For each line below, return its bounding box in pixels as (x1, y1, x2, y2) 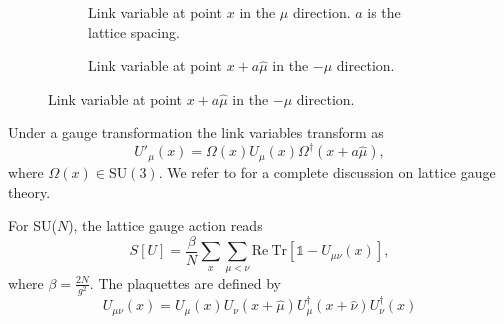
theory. (8, 181, 51, 202)
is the (367, 2, 401, 22)
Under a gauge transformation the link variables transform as (8, 122, 384, 143)
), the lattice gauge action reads (68, 215, 263, 236)
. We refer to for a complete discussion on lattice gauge (158, 161, 496, 182)
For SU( (8, 215, 57, 236)
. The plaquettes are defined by (89, 272, 281, 293)
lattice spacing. (88, 21, 180, 42)
